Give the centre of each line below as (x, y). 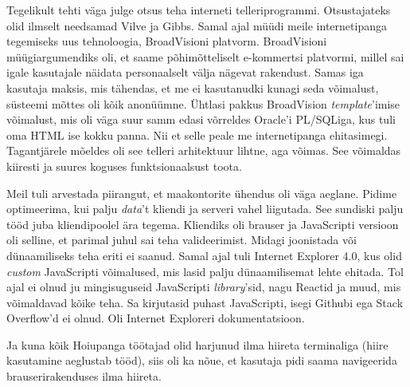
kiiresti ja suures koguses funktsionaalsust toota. (124, 166)
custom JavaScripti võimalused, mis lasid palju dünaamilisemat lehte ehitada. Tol (205, 271)
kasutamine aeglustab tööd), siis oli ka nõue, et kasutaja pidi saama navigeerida (202, 360)
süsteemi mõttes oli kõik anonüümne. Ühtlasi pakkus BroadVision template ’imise (203, 103)
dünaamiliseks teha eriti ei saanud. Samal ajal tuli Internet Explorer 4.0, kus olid (204, 255)
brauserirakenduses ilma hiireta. (84, 376)
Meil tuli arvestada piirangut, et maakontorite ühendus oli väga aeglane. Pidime (202, 193)
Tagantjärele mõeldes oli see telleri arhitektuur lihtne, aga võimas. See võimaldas (204, 150)
